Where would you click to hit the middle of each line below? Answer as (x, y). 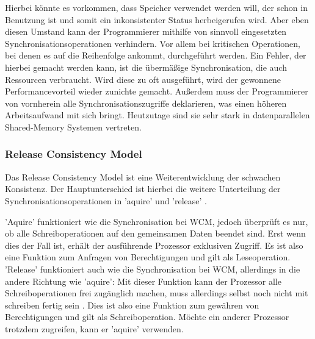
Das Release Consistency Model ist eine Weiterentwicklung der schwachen (143, 177)
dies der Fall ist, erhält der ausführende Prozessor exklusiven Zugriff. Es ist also (154, 245)
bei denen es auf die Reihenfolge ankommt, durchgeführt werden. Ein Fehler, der (156, 55)
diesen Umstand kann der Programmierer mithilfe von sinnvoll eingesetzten (146, 31)
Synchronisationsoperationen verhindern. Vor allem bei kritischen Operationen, (153, 43)
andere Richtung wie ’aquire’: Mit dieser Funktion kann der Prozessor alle (143, 281)
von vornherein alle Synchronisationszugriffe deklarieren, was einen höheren (146, 103)
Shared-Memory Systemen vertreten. (73, 127)
